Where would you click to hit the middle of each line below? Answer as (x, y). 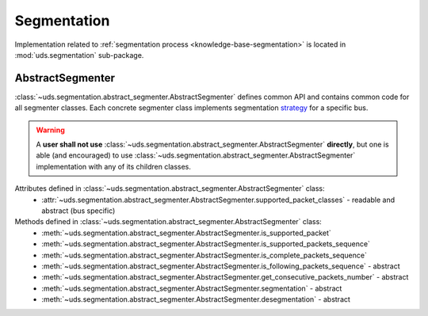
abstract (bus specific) (78, 211)
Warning (50, 130)
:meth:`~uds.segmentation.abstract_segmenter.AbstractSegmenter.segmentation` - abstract (192, 288)
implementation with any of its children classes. (114, 166)
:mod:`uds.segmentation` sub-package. (79, 55)
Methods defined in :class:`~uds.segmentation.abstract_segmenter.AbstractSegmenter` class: (168, 222)
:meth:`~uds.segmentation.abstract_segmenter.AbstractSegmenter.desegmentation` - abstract (196, 299)
